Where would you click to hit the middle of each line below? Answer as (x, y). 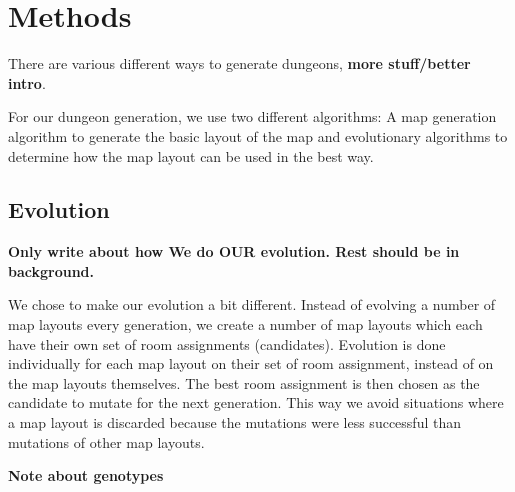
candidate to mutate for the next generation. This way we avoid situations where (256, 402)
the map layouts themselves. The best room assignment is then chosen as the (244, 382)
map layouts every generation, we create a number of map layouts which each (245, 324)
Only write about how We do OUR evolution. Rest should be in (234, 251)
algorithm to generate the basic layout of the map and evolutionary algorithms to (258, 135)
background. (51, 270)
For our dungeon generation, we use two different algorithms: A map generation (252, 116)
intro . (27, 82)
